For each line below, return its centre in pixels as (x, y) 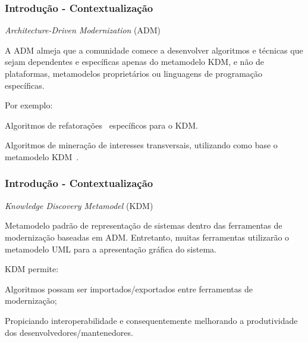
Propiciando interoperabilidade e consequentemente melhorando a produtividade (151, 320)
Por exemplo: (29, 105)
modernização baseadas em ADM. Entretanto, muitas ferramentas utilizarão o (147, 237)
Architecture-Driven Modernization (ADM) (83, 30)
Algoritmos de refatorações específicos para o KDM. (101, 125)
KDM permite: (32, 269)
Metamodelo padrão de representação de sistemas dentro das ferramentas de (144, 225)
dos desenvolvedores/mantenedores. (69, 332)
